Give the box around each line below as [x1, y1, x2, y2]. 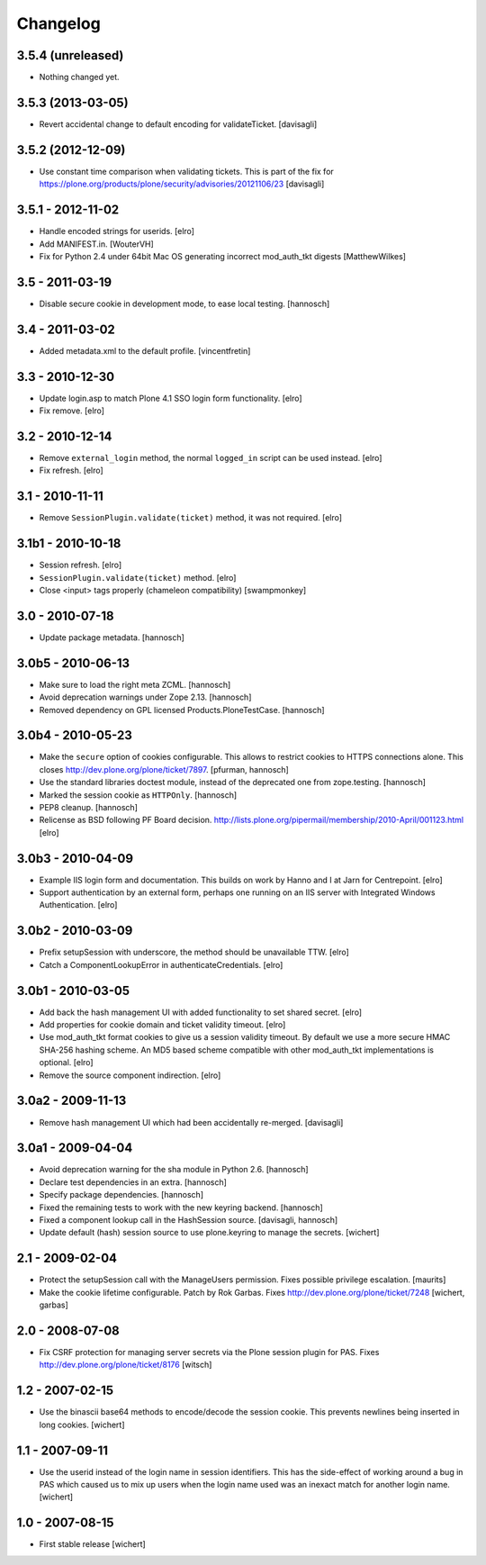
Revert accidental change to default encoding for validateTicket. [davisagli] [39, 118, 318, 130]
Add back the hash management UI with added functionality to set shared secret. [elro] [39, 1007, 363, 1018]
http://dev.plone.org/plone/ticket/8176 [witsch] [39, 1360, 212, 1371]
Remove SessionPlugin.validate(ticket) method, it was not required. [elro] [39, 512, 342, 523]
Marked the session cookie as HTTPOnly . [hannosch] [39, 789, 238, 801]
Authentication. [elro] [39, 900, 118, 910]
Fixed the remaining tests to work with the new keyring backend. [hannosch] [39, 1202, 323, 1213]
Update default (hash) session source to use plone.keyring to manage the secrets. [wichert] [39, 1227, 380, 1238]
